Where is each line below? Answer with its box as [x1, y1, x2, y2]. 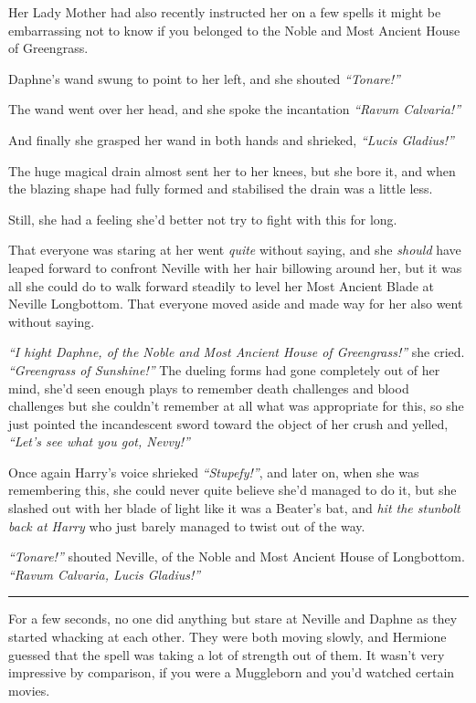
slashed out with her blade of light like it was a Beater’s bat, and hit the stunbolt [8, 498, 460, 518]
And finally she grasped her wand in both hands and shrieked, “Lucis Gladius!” [8, 130, 454, 149]
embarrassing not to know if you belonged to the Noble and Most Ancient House [8, 20, 460, 39]
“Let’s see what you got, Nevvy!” [8, 432, 190, 451]
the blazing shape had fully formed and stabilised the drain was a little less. [8, 179, 433, 198]
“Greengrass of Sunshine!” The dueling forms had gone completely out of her [8, 360, 440, 379]
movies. [8, 680, 50, 699]
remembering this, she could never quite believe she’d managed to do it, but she [8, 480, 457, 499]
